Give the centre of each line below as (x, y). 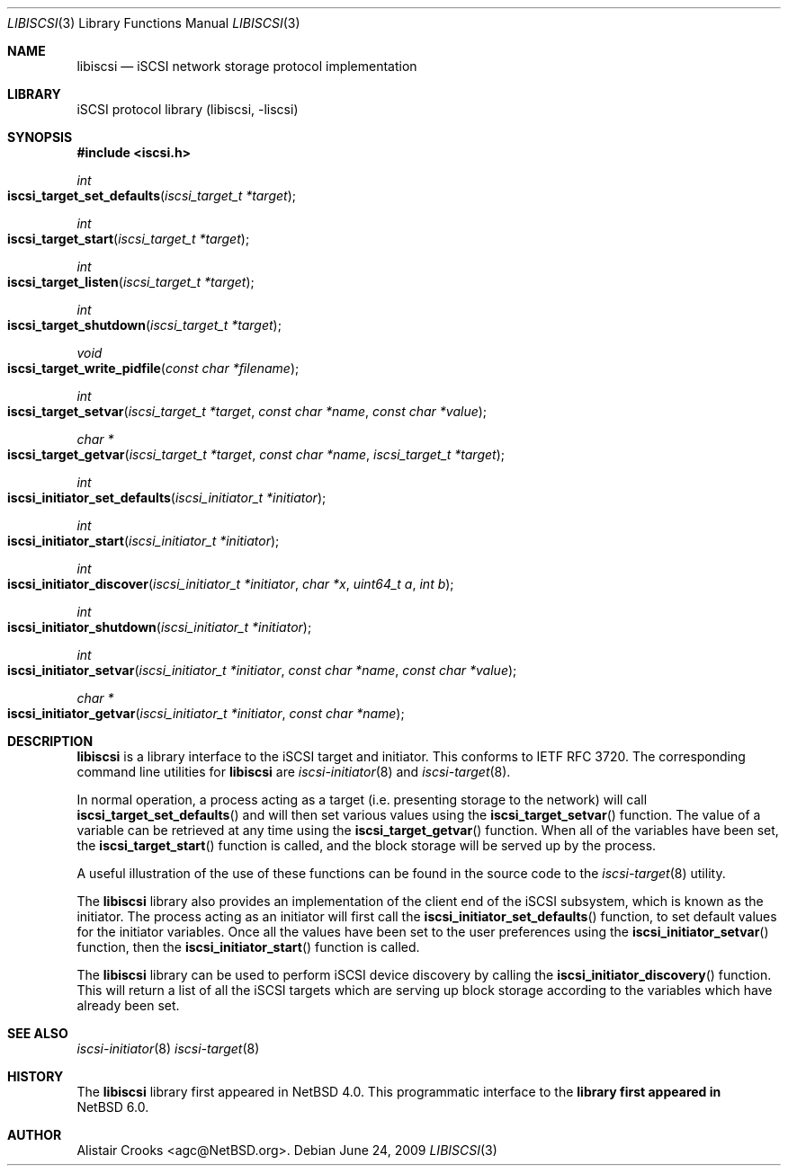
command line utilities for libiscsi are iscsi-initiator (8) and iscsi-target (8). (294, 772)
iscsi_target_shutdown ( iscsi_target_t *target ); (144, 325)
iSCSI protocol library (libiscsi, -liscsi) (188, 109)
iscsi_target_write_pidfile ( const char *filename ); (153, 368)
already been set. (128, 1005)
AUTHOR (35, 1135)
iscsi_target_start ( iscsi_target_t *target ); (129, 239)
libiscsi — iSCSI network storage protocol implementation (247, 66)
